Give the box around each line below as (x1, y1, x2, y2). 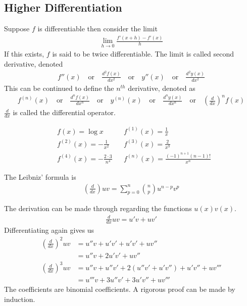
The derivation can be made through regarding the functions (4, 203, 192, 214)
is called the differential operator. (13, 107, 116, 118)
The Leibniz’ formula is (4, 172, 76, 182)
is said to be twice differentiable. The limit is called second (52, 48, 234, 59)
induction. (4, 293, 35, 304)
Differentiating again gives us (4, 225, 94, 235)
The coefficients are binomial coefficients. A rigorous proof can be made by (4, 284, 235, 294)
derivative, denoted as (128, 82, 195, 93)
